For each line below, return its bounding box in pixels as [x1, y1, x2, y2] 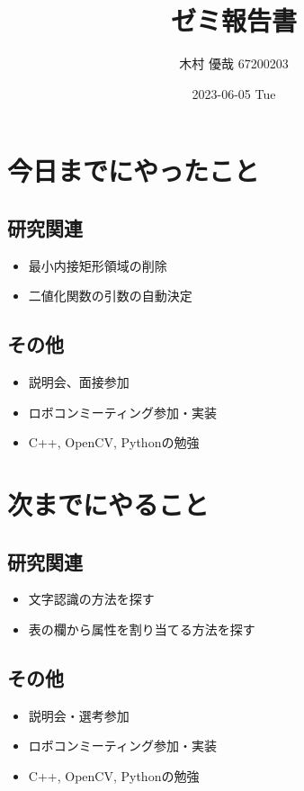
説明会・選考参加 [28, 706, 130, 724]
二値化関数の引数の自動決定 [28, 286, 192, 305]
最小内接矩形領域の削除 [28, 256, 167, 274]
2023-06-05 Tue [192, 84, 276, 103]
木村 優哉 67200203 [179, 54, 289, 73]
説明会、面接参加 [28, 373, 130, 391]
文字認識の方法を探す [28, 589, 155, 608]
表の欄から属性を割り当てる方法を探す [28, 620, 255, 639]
